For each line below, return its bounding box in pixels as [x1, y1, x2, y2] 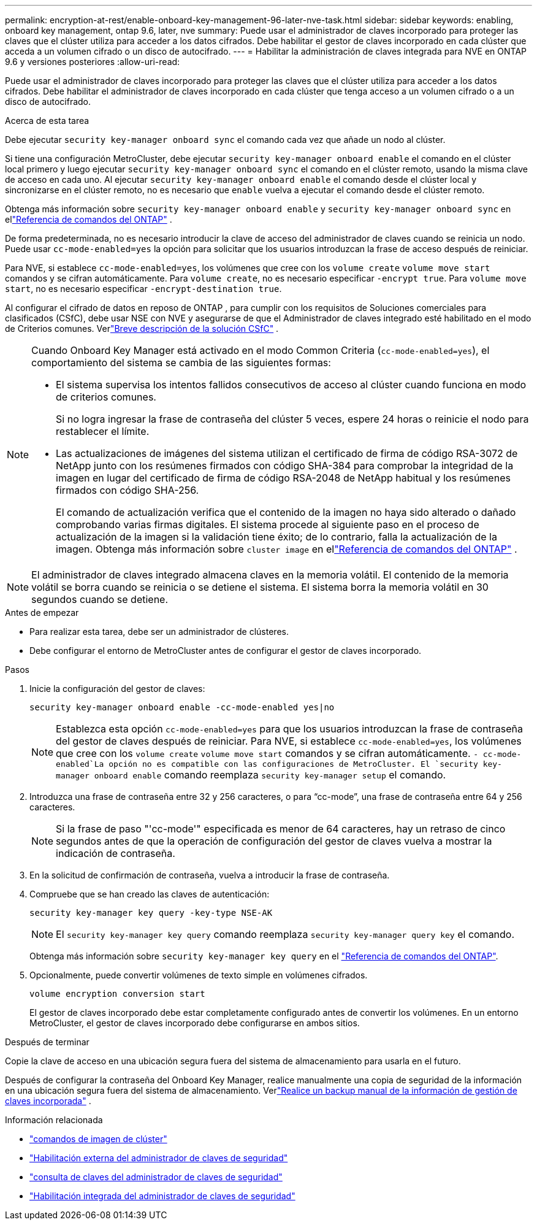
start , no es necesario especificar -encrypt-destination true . [5, 283, 282, 294]
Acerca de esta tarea [5, 115, 89, 126]
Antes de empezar [5, 607, 79, 618]
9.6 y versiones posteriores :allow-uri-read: [5, 56, 180, 67]
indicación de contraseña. [56, 847, 175, 859]
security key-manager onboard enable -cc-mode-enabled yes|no [29, 702, 335, 712]
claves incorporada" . [5, 1096, 91, 1106]
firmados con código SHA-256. [56, 484, 199, 496]
